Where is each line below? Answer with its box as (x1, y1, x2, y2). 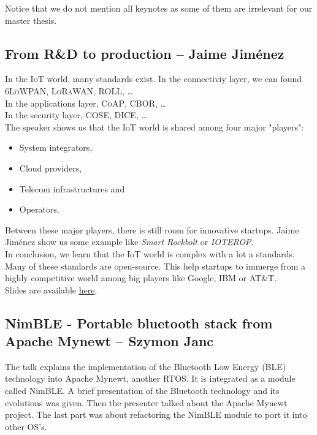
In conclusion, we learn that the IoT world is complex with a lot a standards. (5, 247, 295, 260)
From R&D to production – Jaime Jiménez (5, 43, 285, 62)
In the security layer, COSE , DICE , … (5, 108, 147, 121)
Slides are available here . (5, 283, 97, 296)
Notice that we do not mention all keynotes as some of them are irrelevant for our (5, 2, 313, 14)
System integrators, (19, 141, 93, 154)
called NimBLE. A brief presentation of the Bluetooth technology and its (5, 384, 280, 397)
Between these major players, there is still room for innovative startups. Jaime (5, 223, 299, 236)
